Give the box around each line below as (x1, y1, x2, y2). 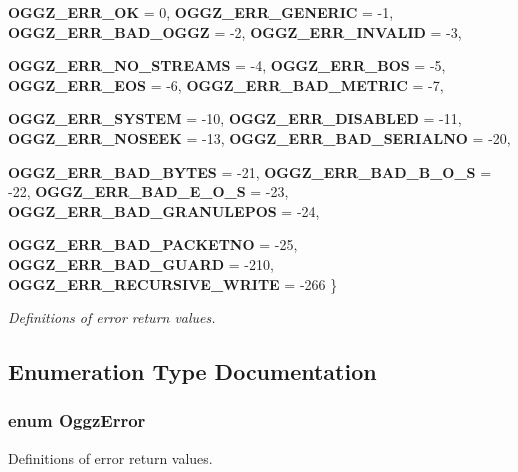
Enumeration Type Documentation (8, 356, 377, 387)
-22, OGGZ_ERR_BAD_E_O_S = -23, (8, 181, 289, 202)
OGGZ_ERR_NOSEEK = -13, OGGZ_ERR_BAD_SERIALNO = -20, (8, 127, 511, 148)
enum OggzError (8, 408, 146, 433)
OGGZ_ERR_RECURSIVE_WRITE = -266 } (8, 273, 338, 294)
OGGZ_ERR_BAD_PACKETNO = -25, (8, 234, 298, 255)
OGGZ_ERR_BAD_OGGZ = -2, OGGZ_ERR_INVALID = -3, (8, 21, 462, 42)
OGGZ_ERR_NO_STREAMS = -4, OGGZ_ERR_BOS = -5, (8, 55, 446, 76)
